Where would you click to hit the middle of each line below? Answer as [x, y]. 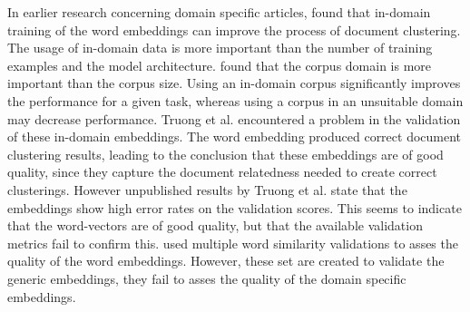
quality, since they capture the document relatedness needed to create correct [222, 172]
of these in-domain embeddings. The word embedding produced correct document [235, 136]
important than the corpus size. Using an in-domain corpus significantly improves [234, 83]
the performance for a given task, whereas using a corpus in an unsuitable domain [235, 100]
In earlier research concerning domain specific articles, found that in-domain [219, 12]
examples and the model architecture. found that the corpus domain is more [220, 65]
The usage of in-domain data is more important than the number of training [220, 48]
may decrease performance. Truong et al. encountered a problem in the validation [234, 118]
